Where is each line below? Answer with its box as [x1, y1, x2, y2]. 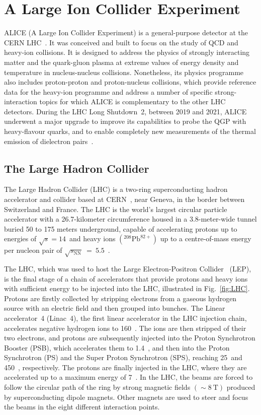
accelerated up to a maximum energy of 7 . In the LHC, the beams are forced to [4, 372, 253, 382]
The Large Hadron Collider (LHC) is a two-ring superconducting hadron [4, 184, 228, 194]
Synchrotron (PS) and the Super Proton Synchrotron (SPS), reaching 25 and [4, 352, 242, 363]
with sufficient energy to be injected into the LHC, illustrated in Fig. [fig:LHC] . [4, 283, 250, 294]
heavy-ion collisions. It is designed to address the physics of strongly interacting [4, 47, 250, 57]
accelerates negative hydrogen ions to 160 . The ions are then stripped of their [4, 322, 246, 333]
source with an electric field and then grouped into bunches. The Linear [4, 303, 225, 313]
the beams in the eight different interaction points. [4, 401, 160, 412]
